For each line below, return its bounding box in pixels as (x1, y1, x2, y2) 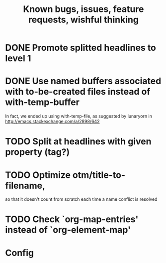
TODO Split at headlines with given (5, 136, 152, 147)
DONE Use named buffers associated (5, 76, 162, 87)
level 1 (5, 53, 31, 64)
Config (5, 247, 34, 259)
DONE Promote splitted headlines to (5, 42, 157, 53)
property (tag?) (5, 146, 70, 158)
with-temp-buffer (5, 97, 80, 108)
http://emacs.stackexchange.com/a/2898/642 (5, 119, 100, 125)
